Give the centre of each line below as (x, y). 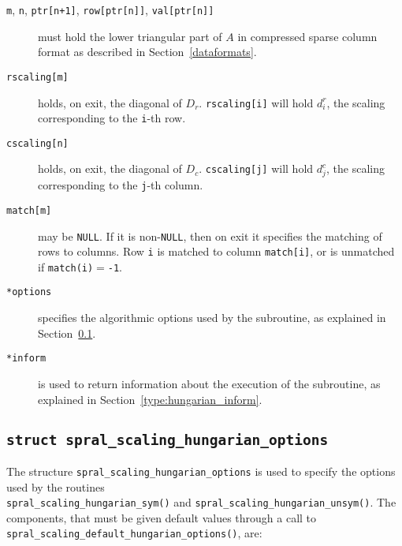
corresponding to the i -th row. (112, 118)
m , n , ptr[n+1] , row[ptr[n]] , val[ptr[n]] (110, 9)
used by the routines (56, 486)
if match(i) (66, 266)
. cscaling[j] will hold (256, 168)
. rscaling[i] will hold (256, 102)
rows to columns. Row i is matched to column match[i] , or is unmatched (216, 251)
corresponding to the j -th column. (121, 185)
